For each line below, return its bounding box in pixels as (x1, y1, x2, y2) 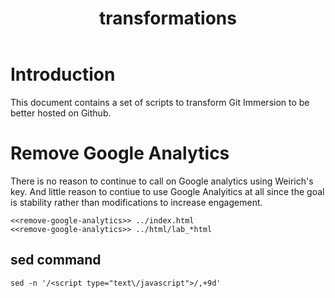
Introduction (10, 63, 116, 86)
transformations (99, 7, 237, 30)
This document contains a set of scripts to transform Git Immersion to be (10, 96, 310, 108)
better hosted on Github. (10, 107, 112, 119)
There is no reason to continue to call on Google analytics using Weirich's (10, 175, 314, 187)
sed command (10, 252, 102, 269)
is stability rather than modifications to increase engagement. (10, 196, 263, 208)
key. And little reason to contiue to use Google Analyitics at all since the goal (10, 185, 325, 197)
